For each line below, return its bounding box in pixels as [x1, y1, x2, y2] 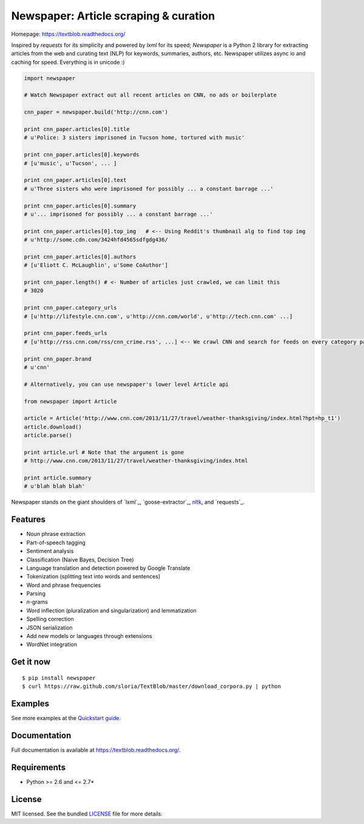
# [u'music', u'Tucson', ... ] [24, 160, 118, 167]
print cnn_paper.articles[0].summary [24, 202, 136, 209]
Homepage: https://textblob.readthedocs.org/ [11, 30, 126, 38]
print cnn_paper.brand [24, 355, 92, 362]
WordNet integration [26, 641, 77, 648]
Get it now [11, 657, 51, 667]
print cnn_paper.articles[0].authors [24, 253, 136, 260]
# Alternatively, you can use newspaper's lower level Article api [24, 380, 229, 388]
